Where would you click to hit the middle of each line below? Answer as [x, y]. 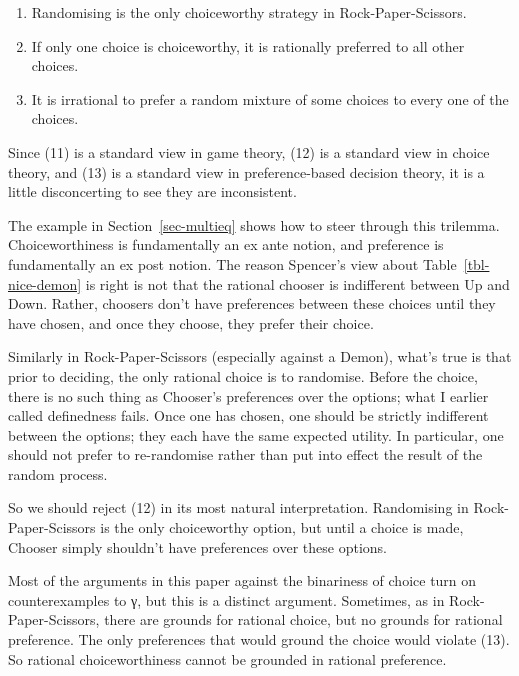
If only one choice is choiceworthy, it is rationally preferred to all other [248, 45]
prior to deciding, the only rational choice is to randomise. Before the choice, [243, 375]
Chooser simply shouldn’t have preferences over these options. [197, 546]
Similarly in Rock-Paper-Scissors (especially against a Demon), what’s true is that [260, 356]
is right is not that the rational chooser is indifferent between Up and [297, 283]
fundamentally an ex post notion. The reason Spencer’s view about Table [232, 263]
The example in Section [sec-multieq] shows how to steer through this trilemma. [254, 224]
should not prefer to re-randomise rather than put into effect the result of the [245, 454]
